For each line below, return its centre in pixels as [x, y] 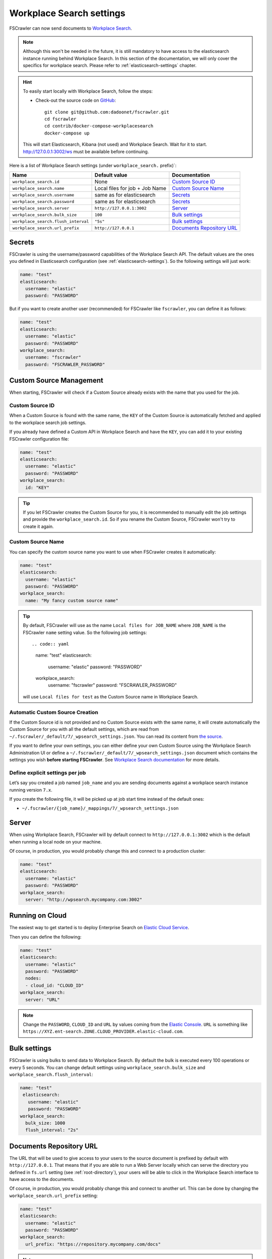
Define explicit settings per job [48, 773]
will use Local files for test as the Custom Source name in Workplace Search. [111, 696]
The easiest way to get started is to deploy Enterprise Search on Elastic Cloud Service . [99, 928]
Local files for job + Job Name [130, 188]
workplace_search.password [43, 201]
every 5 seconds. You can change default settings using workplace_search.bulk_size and [107, 1067]
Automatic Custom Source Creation [54, 712]
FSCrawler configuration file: [39, 439]
